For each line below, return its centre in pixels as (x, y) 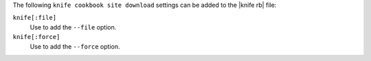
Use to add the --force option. (75, 46)
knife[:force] (36, 37)
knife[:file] (35, 18)
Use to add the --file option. (73, 27)
